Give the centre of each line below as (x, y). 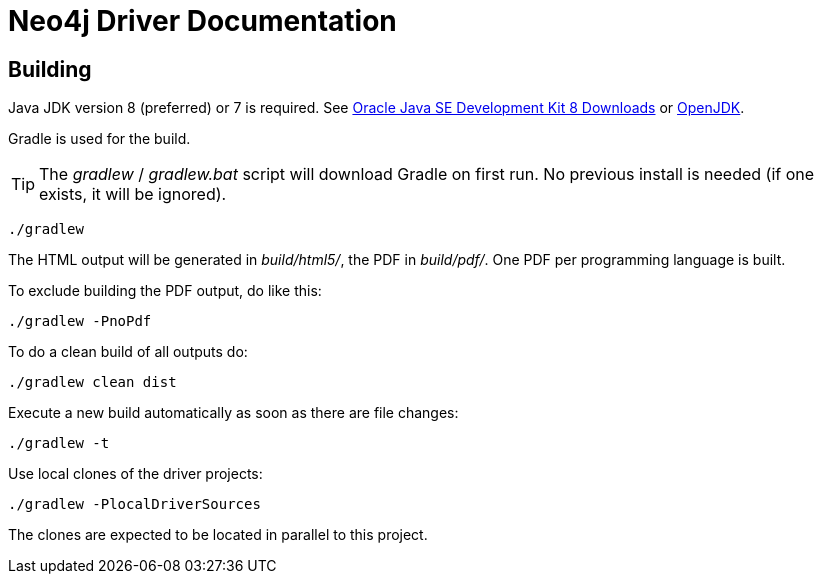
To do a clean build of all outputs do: (128, 352)
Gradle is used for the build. (99, 139)
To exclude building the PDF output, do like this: (165, 291)
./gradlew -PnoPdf (80, 321)
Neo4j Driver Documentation (202, 21)
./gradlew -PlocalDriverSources (134, 504)
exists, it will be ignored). (133, 194)
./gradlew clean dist (92, 382)
